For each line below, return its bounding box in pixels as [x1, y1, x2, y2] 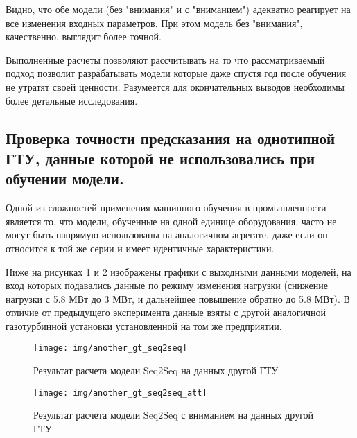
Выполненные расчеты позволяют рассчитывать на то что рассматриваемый [6, 52, 325, 67]
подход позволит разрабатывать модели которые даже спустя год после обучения [6, 66, 347, 80]
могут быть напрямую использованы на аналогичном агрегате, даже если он [6, 227, 328, 242]
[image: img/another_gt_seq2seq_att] [33, 387, 207, 398]
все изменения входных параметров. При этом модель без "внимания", [6, 15, 303, 30]
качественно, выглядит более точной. [6, 29, 162, 44]
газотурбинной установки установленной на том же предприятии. [6, 318, 282, 333]
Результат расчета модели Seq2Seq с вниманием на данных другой [33, 408, 314, 422]
